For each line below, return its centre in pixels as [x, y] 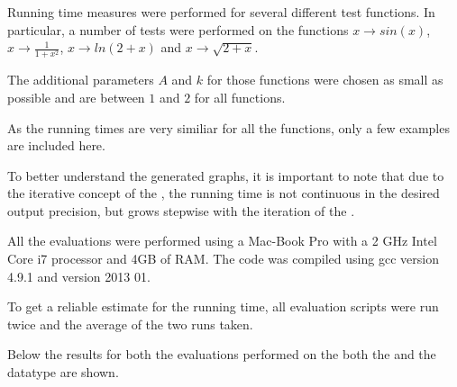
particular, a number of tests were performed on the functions [178, 29]
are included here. [56, 145]
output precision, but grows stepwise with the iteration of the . [181, 210]
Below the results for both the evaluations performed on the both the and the [222, 354]
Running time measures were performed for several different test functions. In [221, 12]
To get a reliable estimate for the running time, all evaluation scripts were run [223, 306]
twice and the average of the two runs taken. [130, 324]
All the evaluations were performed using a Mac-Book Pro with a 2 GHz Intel [222, 241]
